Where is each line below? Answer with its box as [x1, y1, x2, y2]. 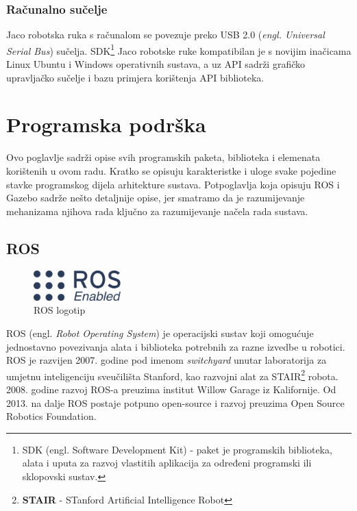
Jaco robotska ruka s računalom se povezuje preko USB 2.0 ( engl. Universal [6, 27, 325, 42]
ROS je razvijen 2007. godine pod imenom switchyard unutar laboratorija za [6, 353, 327, 367]
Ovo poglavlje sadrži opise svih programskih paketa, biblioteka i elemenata [6, 150, 321, 164]
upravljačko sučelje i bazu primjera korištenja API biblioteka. [6, 70, 264, 84]
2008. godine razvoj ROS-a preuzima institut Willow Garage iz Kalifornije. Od [6, 382, 336, 397]
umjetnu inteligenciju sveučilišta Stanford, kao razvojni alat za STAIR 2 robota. [6, 366, 338, 383]
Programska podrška [6, 110, 206, 138]
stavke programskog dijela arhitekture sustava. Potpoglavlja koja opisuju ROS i [6, 177, 340, 191]
